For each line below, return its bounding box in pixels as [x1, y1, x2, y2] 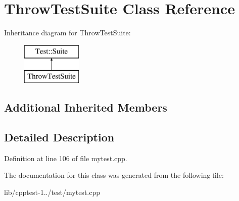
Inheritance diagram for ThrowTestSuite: [4, 27, 131, 38]
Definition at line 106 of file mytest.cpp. [4, 153, 127, 163]
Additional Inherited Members [4, 99, 167, 115]
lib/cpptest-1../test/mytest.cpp [4, 187, 101, 197]
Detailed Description [4, 129, 115, 145]
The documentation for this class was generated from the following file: [4, 170, 224, 180]
